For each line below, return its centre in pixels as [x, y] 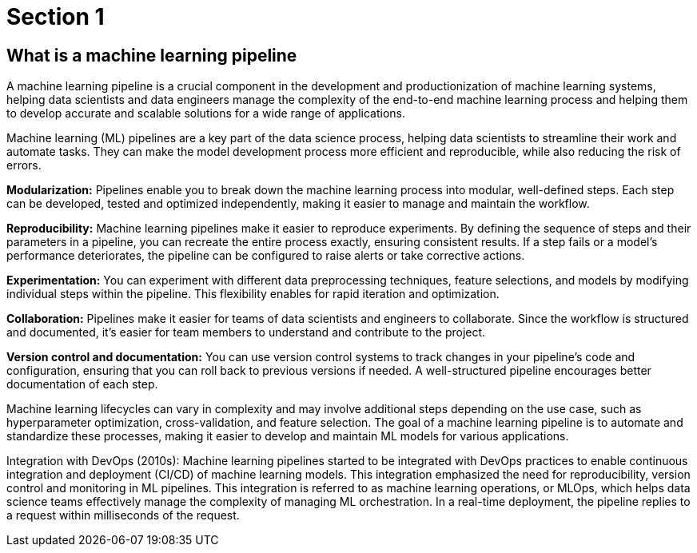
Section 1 [56, 17]
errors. [24, 165]
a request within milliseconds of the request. [123, 515]
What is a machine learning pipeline [152, 55]
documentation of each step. [82, 384]
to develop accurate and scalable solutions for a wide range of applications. [206, 113]
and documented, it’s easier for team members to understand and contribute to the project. [246, 332]
